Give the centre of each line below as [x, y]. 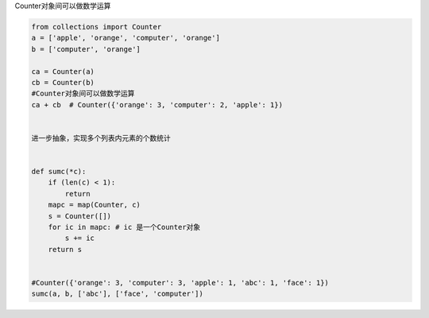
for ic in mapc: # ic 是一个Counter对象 [124, 227]
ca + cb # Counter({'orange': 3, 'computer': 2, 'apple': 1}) [157, 105]
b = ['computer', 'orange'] [86, 49]
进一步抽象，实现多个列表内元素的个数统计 [101, 138]
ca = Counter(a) [63, 71]
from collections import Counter [97, 27]
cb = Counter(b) [63, 82]
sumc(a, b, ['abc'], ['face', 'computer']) [118, 294]
